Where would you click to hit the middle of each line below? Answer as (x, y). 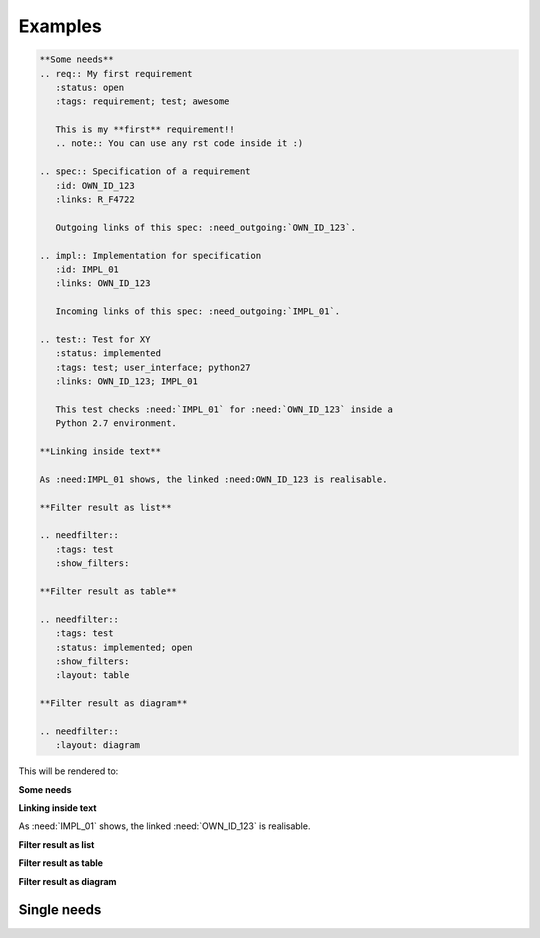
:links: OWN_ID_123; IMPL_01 (127, 381)
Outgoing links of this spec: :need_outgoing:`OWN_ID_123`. (206, 227)
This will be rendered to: (68, 771)
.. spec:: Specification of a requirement (145, 171)
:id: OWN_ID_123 (95, 185)
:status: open (90, 87)
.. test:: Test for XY (95, 339)
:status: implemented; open (124, 647)
